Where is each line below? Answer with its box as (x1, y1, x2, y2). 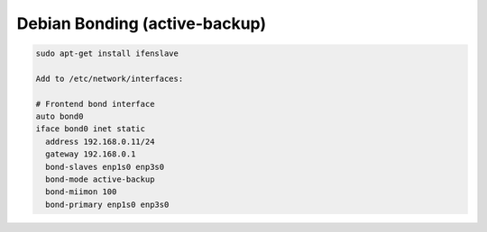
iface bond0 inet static (35, 124, 146, 134)
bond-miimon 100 (45, 187, 117, 197)
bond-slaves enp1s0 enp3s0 (45, 162, 165, 172)
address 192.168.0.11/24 (45, 136, 155, 147)
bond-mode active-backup (45, 174, 155, 184)
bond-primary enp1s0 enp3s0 (45, 199, 170, 210)
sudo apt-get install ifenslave (35, 49, 179, 58)
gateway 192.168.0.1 (45, 149, 136, 159)
